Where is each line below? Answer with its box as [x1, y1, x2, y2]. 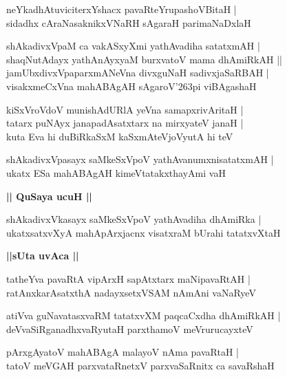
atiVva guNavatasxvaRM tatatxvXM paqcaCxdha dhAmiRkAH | [6, 308, 281, 323]
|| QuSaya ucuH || [6, 188, 92, 203]
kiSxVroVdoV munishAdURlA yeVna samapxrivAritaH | [6, 102, 244, 116]
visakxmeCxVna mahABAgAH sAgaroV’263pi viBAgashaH [6, 78, 257, 93]
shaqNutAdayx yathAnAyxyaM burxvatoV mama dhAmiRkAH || [6, 52, 282, 66]
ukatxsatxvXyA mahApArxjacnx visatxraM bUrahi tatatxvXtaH [6, 225, 281, 239]
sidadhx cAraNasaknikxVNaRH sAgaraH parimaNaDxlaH [6, 15, 251, 30]
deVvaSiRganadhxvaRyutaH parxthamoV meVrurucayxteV [6, 321, 253, 336]
